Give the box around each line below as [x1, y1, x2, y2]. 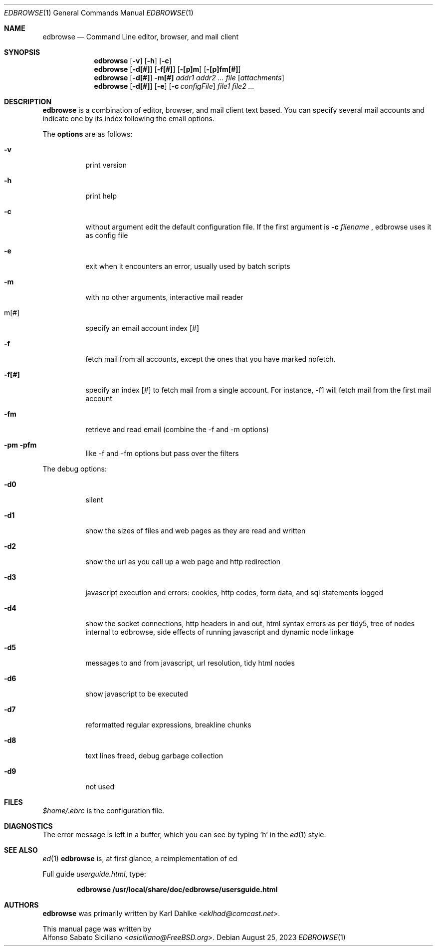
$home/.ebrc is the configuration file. [42, 806, 165, 815]
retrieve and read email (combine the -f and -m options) [85, 425, 269, 434]
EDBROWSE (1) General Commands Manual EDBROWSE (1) [4, 8, 194, 17]
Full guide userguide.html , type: [42, 870, 146, 878]
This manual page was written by [42, 925, 152, 933]
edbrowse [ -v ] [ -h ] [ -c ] [94, 56, 172, 65]
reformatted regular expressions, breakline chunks [85, 720, 251, 729]
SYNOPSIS [4, 48, 40, 56]
